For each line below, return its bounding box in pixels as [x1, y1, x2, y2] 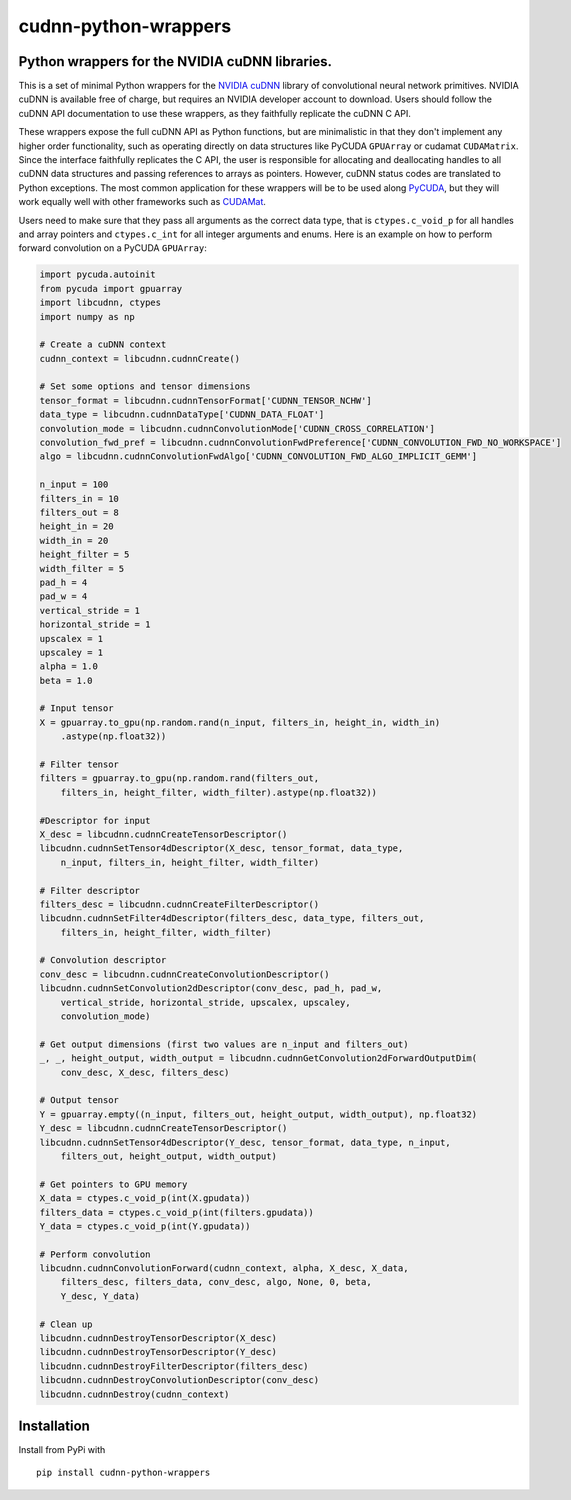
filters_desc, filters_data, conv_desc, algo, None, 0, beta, [60, 1276, 372, 1288]
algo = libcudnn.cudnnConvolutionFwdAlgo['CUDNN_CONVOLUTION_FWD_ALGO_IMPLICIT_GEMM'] [39, 451, 478, 462]
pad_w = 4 [39, 591, 88, 602]
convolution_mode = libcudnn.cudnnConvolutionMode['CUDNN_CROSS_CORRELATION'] [39, 423, 435, 434]
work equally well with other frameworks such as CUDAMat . [18, 196, 267, 208]
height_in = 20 [39, 521, 114, 532]
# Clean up [39, 1318, 93, 1330]
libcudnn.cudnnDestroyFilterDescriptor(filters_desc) [39, 1360, 309, 1372]
